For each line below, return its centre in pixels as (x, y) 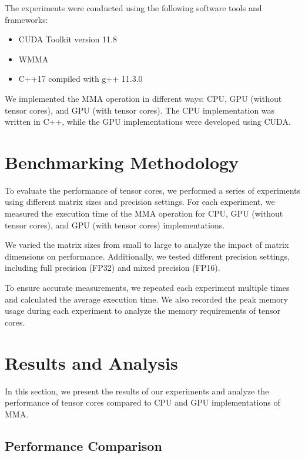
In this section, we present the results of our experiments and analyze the (137, 391)
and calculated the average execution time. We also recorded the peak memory (147, 299)
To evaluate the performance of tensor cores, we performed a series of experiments (153, 190)
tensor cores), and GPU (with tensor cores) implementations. (115, 225)
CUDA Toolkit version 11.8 (68, 39)
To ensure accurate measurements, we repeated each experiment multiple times (147, 288)
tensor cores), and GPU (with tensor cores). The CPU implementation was (140, 110)
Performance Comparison (83, 445)
